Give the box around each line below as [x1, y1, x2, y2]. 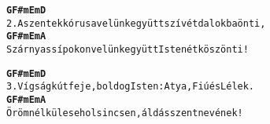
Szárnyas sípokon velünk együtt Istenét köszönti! [6, 43, 249, 55]
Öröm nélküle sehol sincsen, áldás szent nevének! [6, 107, 243, 119]
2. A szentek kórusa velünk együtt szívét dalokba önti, [6, 17, 266, 29]
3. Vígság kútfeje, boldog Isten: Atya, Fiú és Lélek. [6, 81, 255, 93]
